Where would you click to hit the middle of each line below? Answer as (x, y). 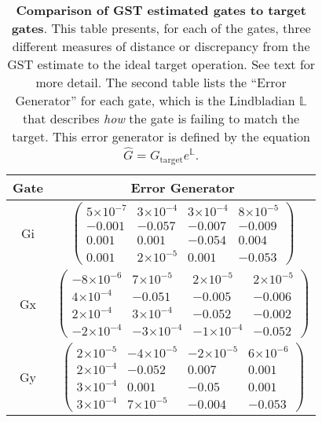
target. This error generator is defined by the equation (161, 136)
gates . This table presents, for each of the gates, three (161, 28)
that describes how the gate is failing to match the (161, 118)
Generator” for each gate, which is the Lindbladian (155, 100)
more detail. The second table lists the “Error (161, 82)
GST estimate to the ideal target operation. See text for (161, 64)
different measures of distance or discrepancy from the (161, 46)
